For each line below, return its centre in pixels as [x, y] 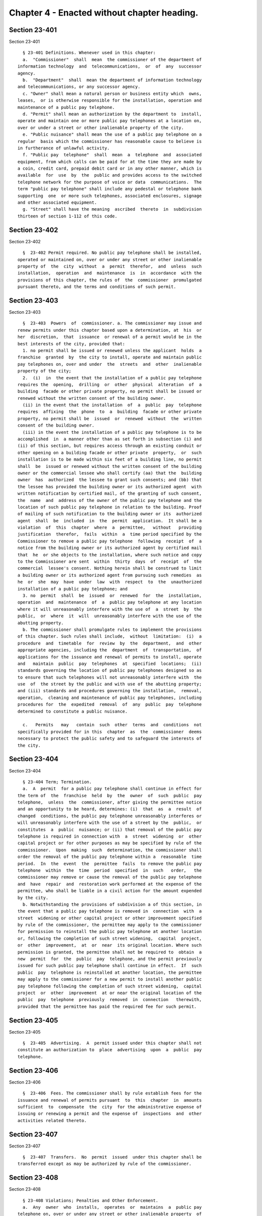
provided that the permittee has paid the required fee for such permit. [107, 1006]
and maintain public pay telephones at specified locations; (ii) [110, 663]
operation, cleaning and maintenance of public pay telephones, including [110, 697]
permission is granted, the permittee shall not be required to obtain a [110, 952]
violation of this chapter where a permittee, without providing [110, 528]
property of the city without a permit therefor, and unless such [110, 266]
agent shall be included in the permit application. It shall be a [110, 521]
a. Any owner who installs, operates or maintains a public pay [112, 1207]
